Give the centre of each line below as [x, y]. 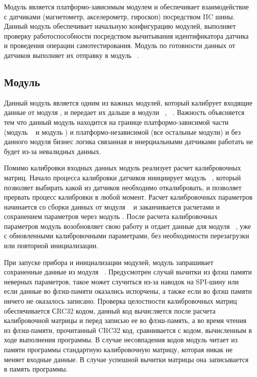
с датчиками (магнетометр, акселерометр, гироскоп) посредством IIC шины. [120, 16]
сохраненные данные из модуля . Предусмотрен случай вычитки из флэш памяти [128, 272]
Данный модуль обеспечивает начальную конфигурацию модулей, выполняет [120, 26]
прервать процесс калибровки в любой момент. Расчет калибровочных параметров [128, 197]
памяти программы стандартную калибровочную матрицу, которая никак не [118, 350]
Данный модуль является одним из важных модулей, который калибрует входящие [128, 102]
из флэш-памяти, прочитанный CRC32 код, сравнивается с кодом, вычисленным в [128, 330]
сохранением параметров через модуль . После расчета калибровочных [111, 216]
